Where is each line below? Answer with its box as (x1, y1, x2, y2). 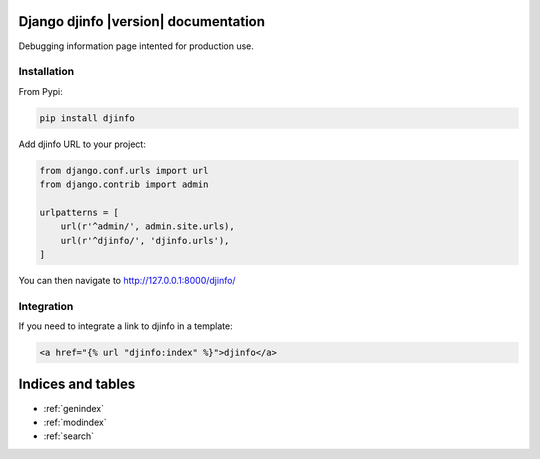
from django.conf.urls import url (39, 165, 209, 176)
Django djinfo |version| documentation (18, 13, 265, 30)
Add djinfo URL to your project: (18, 138, 147, 150)
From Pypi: (18, 85, 64, 97)
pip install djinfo (39, 112, 135, 124)
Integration (18, 299, 74, 313)
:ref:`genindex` (43, 402, 105, 414)
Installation (18, 65, 75, 79)
